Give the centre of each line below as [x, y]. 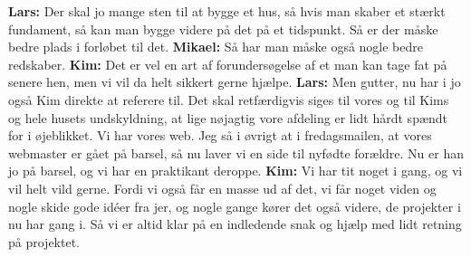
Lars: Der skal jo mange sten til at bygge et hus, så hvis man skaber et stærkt [227, 11]
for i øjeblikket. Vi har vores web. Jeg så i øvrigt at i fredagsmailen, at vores [220, 135]
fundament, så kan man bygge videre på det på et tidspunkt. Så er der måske [223, 29]
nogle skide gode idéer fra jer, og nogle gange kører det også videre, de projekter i [235, 206]
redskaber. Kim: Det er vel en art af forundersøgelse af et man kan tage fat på [228, 64]
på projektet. [44, 241]
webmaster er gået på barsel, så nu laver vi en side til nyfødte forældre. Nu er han [236, 152]
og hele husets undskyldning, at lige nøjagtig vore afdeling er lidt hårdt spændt [228, 117]
